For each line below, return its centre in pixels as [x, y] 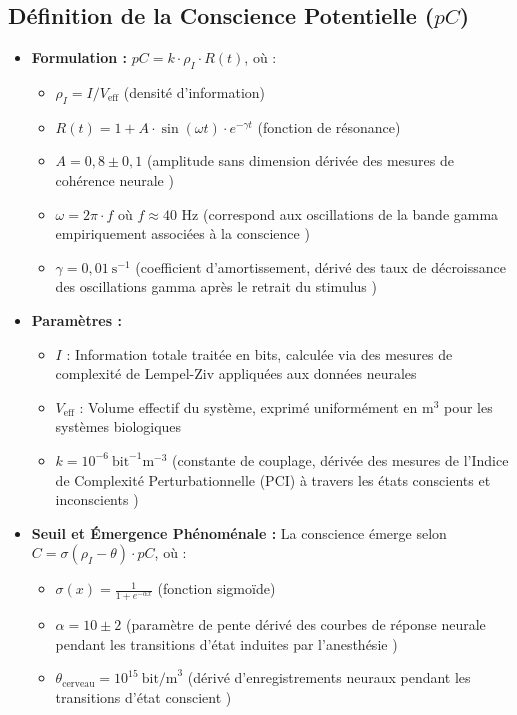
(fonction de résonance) [329, 126]
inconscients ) [97, 499]
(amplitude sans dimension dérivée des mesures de [300, 160]
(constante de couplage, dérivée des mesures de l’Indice [340, 459]
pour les [468, 406]
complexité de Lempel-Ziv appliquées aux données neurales [236, 373]
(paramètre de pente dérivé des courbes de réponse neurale [306, 624]
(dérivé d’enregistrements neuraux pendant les [329, 677]
